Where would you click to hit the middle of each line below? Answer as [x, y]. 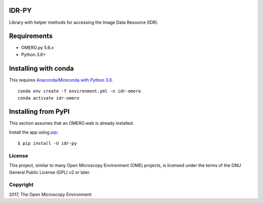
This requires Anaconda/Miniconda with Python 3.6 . [61, 80]
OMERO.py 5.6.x [38, 48]
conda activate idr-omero [49, 98]
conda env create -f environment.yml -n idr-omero [79, 91]
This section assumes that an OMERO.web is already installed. [71, 123]
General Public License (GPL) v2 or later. [50, 172]
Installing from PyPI [39, 112]
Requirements [31, 36]
